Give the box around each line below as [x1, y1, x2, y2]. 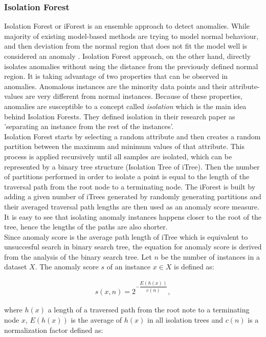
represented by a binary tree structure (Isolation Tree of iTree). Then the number [4, 161, 260, 172]
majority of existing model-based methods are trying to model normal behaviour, [4, 30, 259, 41]
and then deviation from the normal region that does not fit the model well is [4, 40, 248, 51]
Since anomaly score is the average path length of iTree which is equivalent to [4, 231, 248, 242]
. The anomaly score [35, 261, 99, 272]
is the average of [71, 314, 122, 325]
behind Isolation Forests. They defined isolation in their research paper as [4, 111, 235, 121]
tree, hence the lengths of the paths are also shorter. [4, 221, 168, 232]
